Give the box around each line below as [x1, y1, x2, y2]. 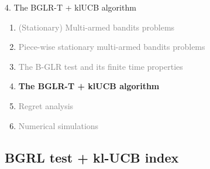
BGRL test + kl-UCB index [5, 148, 179, 166]
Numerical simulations [18, 119, 99, 131]
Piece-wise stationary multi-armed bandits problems [18, 40, 205, 53]
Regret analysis [18, 99, 74, 111]
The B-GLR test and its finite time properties [18, 60, 183, 72]
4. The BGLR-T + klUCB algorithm [5, 1, 136, 13]
